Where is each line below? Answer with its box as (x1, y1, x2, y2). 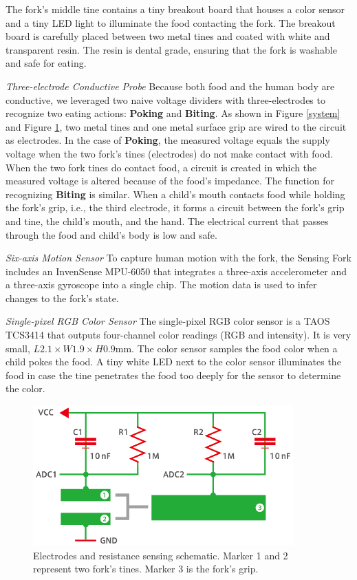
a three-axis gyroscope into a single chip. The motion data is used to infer (6, 277, 317, 292)
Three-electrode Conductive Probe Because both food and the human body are (6, 78, 335, 93)
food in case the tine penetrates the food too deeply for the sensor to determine (6, 367, 341, 382)
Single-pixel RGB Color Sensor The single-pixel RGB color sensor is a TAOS (6, 314, 330, 328)
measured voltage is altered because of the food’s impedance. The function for (6, 173, 334, 188)
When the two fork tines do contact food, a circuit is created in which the (6, 160, 317, 174)
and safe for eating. (6, 56, 87, 70)
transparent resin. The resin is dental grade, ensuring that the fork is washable (6, 42, 337, 56)
